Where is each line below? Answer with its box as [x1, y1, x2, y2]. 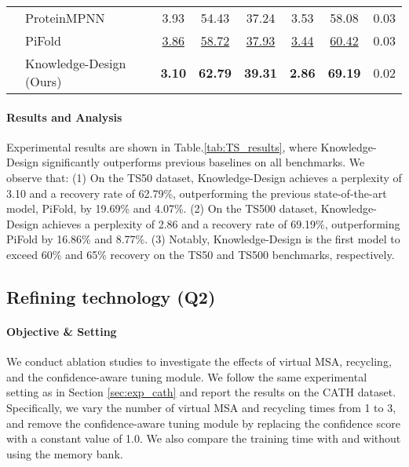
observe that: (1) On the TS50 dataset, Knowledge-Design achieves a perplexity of [6, 169, 402, 185]
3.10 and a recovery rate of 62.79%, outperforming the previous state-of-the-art [6, 184, 387, 201]
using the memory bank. [6, 445, 123, 462]
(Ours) [25, 72, 62, 90]
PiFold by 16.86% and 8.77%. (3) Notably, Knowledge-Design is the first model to [6, 231, 400, 247]
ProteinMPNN [25, 9, 105, 27]
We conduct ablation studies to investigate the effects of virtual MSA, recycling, [6, 353, 392, 370]
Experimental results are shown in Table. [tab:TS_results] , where [6, 138, 317, 155]
